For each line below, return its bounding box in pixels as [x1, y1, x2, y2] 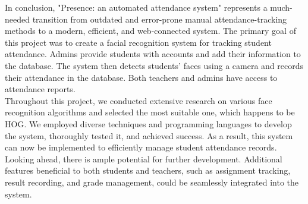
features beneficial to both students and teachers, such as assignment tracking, [5, 164, 291, 177]
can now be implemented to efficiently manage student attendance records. [5, 141, 277, 153]
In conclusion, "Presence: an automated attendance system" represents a [5, 1, 268, 13]
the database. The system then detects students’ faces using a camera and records [5, 59, 304, 71]
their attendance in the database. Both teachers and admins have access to [5, 71, 278, 83]
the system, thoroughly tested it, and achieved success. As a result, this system [5, 129, 293, 142]
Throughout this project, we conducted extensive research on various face [5, 94, 272, 106]
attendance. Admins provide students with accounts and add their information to [5, 48, 301, 60]
